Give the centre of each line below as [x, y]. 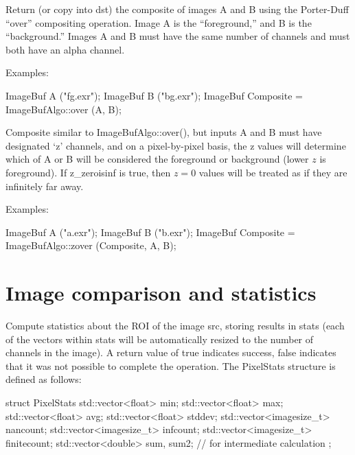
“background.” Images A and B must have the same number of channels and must [178, 36]
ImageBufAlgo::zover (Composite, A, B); [91, 245]
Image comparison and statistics [161, 293]
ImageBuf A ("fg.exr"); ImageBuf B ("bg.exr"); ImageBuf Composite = [154, 95]
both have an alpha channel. [65, 49]
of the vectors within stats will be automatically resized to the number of [160, 339]
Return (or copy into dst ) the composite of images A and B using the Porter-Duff [177, 9]
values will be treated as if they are [273, 172]
